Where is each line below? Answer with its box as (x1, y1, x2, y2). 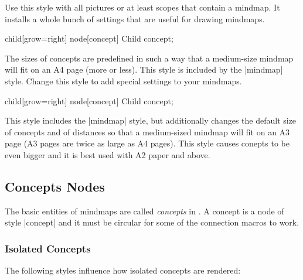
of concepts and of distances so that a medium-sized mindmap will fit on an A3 (5, 125, 290, 138)
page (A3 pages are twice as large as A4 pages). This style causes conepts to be (5, 137, 290, 149)
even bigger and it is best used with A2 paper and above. (5, 148, 210, 161)
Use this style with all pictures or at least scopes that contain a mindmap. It (5, 1, 280, 13)
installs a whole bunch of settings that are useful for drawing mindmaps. (5, 12, 265, 25)
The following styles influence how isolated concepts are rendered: (5, 264, 241, 276)
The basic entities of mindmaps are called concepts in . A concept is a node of (5, 204, 284, 217)
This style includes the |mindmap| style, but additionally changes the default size (5, 114, 297, 127)
